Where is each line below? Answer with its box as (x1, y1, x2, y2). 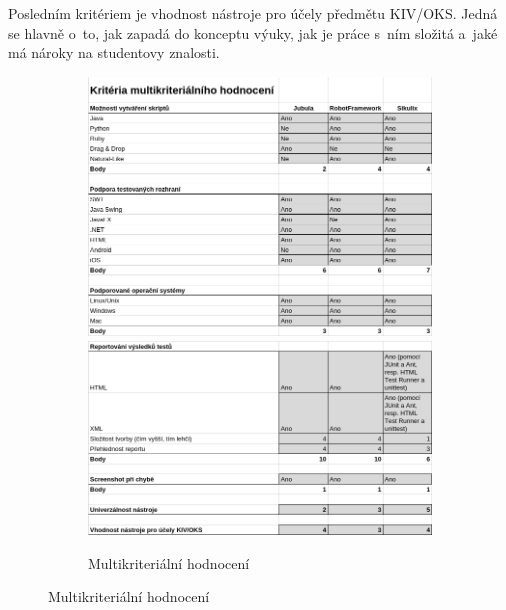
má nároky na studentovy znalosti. (8, 42, 220, 63)
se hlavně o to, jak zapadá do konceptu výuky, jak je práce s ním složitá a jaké (8, 22, 498, 43)
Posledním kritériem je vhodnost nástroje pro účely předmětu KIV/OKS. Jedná (8, 3, 498, 23)
